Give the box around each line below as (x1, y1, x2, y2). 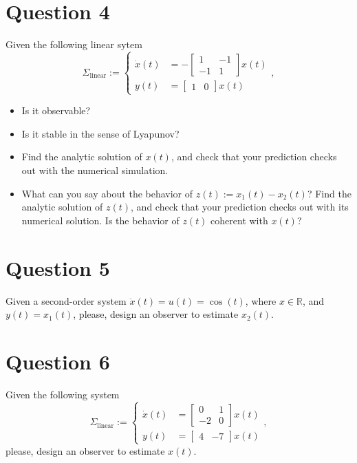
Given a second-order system (6, 293, 127, 308)
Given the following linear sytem (6, 37, 142, 52)
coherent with (210, 213, 268, 227)
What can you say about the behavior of (21, 186, 193, 200)
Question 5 (6, 253, 110, 281)
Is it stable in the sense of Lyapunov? (21, 126, 180, 140)
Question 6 (6, 347, 110, 375)
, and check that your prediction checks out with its (131, 200, 349, 214)
